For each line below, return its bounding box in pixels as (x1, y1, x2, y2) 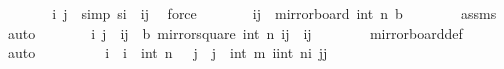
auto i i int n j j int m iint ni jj (7, 42, 328, 63)
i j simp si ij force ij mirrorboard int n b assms (52, 3, 497, 23)
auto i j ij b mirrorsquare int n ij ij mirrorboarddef (7, 22, 463, 43)
